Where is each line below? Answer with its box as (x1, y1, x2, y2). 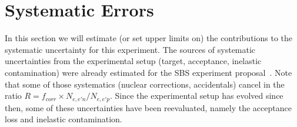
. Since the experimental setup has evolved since (109, 89, 283, 102)
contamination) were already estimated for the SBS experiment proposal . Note (5, 66, 292, 78)
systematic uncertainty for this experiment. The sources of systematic (5, 43, 256, 55)
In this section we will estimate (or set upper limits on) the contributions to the (5, 32, 292, 44)
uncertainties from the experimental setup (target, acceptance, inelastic (5, 55, 262, 67)
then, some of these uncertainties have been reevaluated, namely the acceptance (5, 101, 292, 113)
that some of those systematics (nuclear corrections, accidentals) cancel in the (5, 78, 285, 90)
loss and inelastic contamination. (5, 113, 122, 125)
